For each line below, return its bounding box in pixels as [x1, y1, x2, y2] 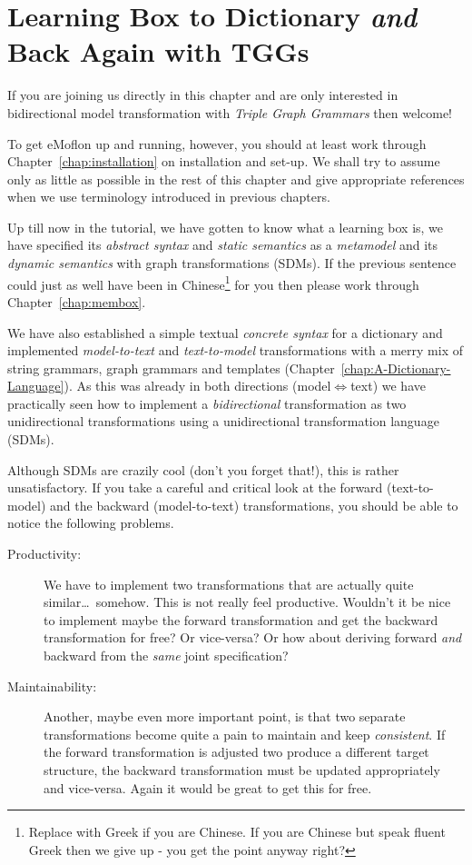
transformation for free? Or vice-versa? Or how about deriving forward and [44, 628, 462, 647]
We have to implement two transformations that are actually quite [44, 574, 414, 593]
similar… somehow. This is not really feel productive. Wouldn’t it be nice [44, 592, 451, 611]
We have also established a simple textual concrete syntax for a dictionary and [7, 323, 443, 342]
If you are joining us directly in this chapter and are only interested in [7, 85, 398, 104]
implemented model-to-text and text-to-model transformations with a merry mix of [7, 341, 463, 360]
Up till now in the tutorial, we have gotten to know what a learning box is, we [7, 217, 444, 236]
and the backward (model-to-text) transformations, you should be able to [50, 495, 458, 514]
